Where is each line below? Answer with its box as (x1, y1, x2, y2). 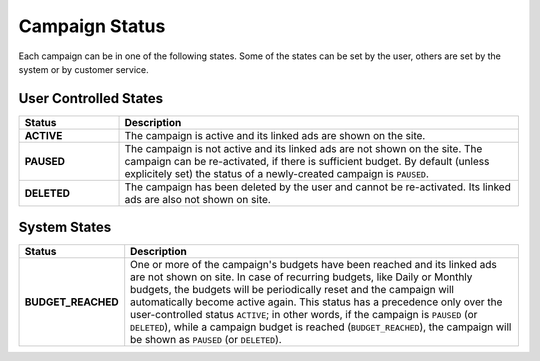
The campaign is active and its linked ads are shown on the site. (124, 128, 426, 142)
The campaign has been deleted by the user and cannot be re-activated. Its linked (124, 180, 512, 194)
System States (18, 219, 112, 236)
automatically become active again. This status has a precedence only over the (130, 295, 503, 309)
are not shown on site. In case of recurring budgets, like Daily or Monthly (130, 270, 473, 284)
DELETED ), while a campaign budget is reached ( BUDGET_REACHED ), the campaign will (130, 320, 512, 334)
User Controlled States (18, 90, 164, 107)
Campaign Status (18, 15, 166, 37)
